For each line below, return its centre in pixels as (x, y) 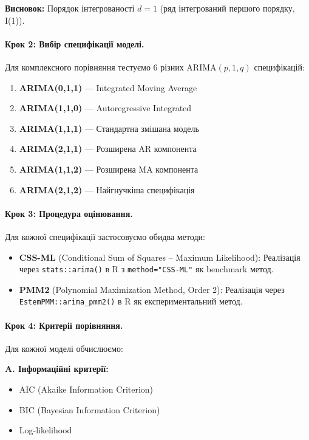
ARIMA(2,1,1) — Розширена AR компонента (108, 149)
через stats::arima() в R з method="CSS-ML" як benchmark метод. (146, 269)
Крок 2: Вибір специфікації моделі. (75, 43)
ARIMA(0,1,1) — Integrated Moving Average (108, 87)
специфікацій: (279, 67)
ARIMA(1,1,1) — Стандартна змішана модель (109, 128)
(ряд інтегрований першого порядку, (227, 8)
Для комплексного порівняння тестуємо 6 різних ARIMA (111, 67)
